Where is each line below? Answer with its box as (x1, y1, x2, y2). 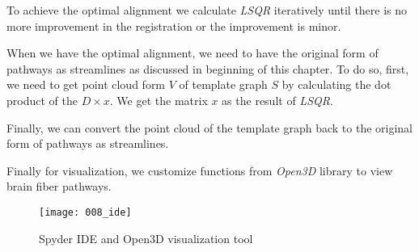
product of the (6, 91, 78, 108)
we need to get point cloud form (6, 76, 166, 93)
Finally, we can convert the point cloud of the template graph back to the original (6, 119, 413, 136)
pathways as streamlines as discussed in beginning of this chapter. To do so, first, (6, 60, 409, 77)
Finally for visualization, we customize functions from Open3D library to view (6, 162, 393, 178)
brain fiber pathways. (6, 178, 112, 195)
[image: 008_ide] (39, 206, 132, 218)
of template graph (179, 76, 268, 93)
